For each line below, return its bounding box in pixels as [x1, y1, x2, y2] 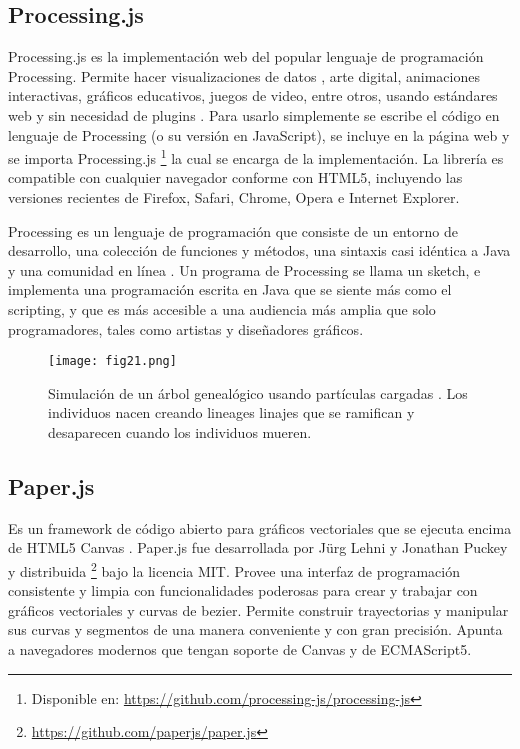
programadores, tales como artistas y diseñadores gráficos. [8, 318, 364, 339]
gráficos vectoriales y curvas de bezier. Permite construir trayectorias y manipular [8, 599, 509, 620]
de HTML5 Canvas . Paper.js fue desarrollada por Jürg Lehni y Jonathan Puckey [8, 537, 508, 558]
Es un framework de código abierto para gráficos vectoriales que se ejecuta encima [8, 517, 512, 538]
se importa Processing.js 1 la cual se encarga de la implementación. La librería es [8, 145, 504, 168]
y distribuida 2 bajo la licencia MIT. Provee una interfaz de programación [8, 558, 461, 581]
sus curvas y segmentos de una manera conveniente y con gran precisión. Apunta [8, 619, 503, 640]
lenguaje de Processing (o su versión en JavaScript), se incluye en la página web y [8, 124, 510, 145]
